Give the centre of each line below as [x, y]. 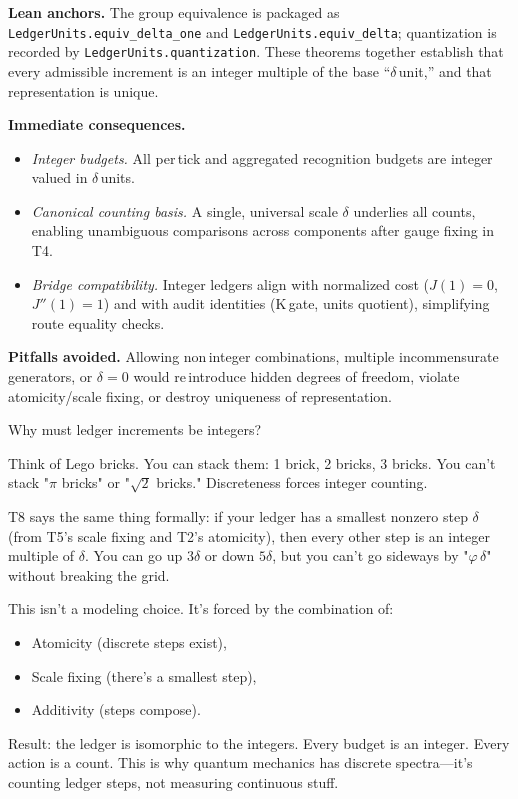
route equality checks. [98, 322]
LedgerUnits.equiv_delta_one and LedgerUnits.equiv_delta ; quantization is [252, 31]
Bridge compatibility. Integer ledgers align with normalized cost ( [230, 283]
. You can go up [134, 555]
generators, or [50, 376]
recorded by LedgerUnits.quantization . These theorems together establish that [256, 51]
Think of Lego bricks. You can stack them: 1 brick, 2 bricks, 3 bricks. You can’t [252, 462]
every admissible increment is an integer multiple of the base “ [199, 70]
